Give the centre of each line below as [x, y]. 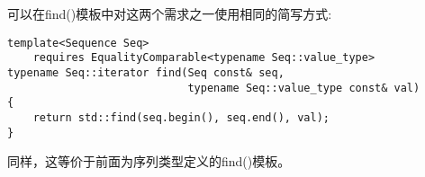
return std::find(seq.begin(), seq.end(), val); [181, 117]
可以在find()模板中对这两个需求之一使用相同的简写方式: [170, 13]
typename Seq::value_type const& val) [304, 88]
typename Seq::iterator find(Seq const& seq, [146, 72]
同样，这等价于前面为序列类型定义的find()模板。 [149, 161]
